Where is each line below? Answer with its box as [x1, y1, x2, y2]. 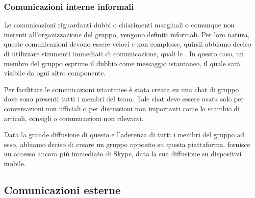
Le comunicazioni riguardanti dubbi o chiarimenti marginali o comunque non [4, 20, 235, 30]
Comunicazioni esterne [4, 182, 121, 197]
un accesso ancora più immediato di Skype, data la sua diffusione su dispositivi [4, 148, 242, 159]
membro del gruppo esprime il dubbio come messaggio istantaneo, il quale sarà [4, 58, 240, 68]
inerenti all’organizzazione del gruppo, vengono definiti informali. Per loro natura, [4, 29, 250, 39]
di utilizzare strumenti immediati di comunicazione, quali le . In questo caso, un [4, 49, 244, 58]
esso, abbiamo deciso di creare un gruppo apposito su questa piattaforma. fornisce [4, 139, 251, 149]
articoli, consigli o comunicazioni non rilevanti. [4, 113, 144, 123]
